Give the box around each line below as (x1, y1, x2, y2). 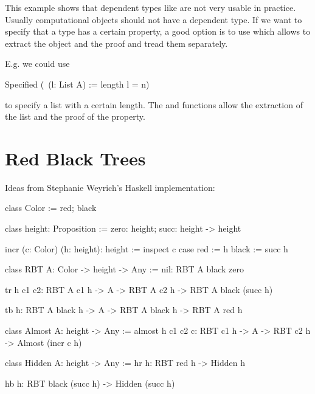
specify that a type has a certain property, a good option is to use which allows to (5, 25, 311, 38)
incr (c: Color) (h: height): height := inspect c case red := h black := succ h (5, 242, 288, 255)
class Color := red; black (5, 201, 97, 214)
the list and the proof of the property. (5, 110, 145, 123)
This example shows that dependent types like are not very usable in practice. (5, 1, 296, 13)
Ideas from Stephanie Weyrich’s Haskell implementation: (5, 181, 215, 193)
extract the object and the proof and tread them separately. (5, 36, 228, 49)
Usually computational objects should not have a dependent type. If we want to (5, 13, 302, 26)
